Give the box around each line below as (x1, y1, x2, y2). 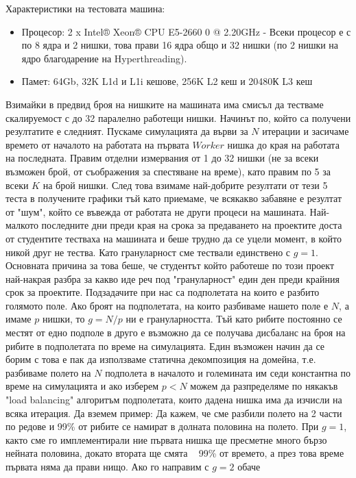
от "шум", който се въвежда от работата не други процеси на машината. (5, 204, 307, 218)
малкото (5, 218, 38, 232)
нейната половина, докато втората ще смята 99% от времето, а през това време (5, 446, 344, 460)
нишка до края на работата (227, 137, 340, 151)
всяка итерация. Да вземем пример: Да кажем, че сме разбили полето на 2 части (5, 405, 342, 420)
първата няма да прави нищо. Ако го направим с (5, 460, 209, 473)
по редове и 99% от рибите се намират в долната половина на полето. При (5, 419, 319, 433)
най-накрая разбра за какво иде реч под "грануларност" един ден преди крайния (5, 271, 340, 286)
